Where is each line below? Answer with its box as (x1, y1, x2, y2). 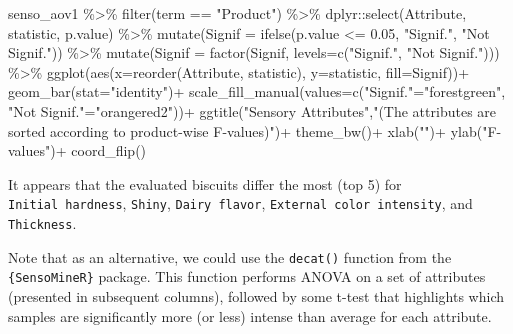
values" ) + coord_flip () (8, 140, 147, 161)
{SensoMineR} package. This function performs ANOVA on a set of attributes (8, 266, 486, 287)
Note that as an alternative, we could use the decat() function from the (8, 246, 452, 267)
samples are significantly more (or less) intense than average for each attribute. (8, 305, 492, 326)
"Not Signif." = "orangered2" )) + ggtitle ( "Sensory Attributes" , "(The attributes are (8, 100, 497, 121)
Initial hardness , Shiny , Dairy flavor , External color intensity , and (8, 193, 473, 214)
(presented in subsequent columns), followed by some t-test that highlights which (8, 285, 505, 306)
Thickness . (8, 213, 77, 233)
